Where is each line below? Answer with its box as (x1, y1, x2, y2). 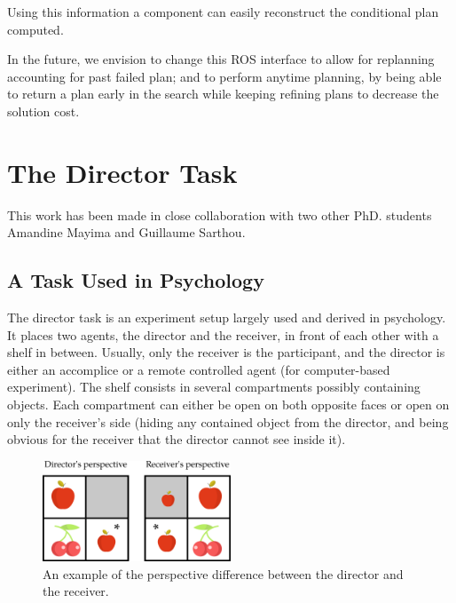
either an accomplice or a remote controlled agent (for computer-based (7, 360, 390, 378)
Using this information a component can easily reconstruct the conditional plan (7, 3, 439, 20)
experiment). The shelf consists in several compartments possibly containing (7, 377, 421, 396)
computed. (7, 20, 64, 38)
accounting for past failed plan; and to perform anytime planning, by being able (7, 67, 442, 85)
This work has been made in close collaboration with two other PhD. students (7, 205, 432, 224)
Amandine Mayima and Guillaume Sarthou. (7, 223, 246, 242)
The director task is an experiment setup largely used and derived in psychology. (7, 308, 446, 327)
